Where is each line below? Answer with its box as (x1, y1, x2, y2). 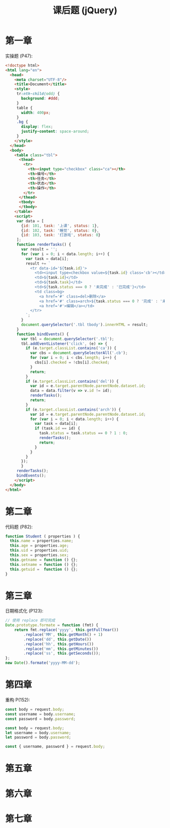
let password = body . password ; (5, 735, 71, 740)
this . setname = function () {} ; (10, 562, 78, 567)
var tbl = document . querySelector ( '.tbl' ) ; (21, 336, 114, 341)
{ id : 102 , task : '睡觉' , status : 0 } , (21, 228, 100, 233)
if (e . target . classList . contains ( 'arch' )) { (25, 407, 121, 412)
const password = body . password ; (5, 716, 76, 722)
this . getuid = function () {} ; (10, 566, 78, 572)
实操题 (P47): (5, 53, 33, 59)
